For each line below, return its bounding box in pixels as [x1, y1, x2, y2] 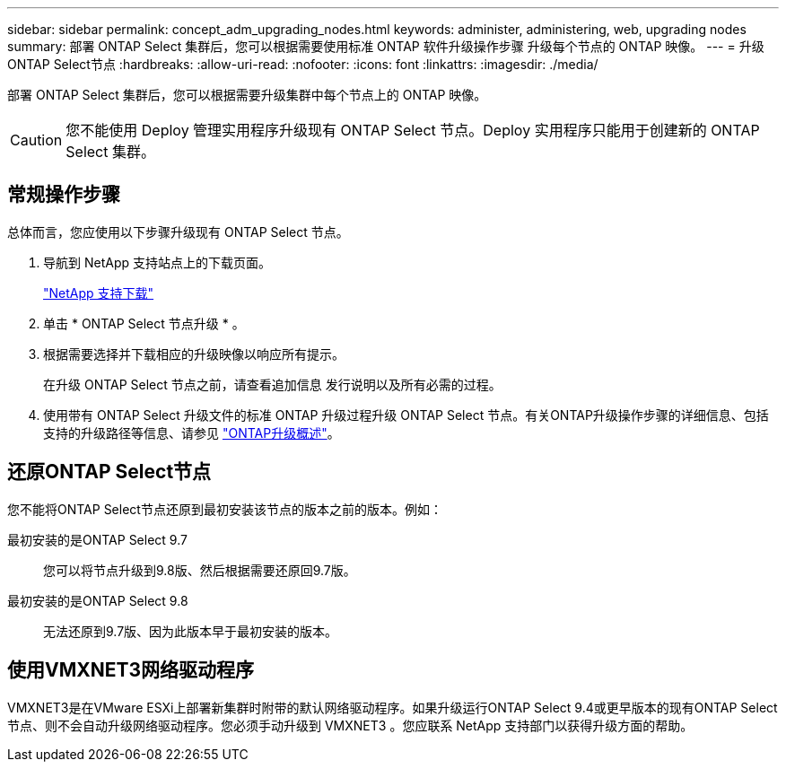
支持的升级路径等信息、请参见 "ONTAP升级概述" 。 [43, 424, 340, 441]
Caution [10, 131, 63, 149]
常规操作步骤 [7, 183, 120, 206]
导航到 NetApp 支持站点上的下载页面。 [43, 254, 271, 270]
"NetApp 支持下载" [43, 284, 154, 301]
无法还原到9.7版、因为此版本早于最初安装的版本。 [43, 623, 338, 639]
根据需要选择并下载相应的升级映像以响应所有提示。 [43, 345, 345, 362]
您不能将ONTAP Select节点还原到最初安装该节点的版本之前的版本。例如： [7, 501, 442, 517]
